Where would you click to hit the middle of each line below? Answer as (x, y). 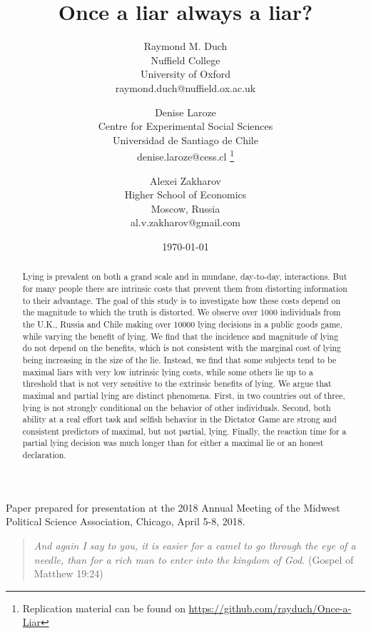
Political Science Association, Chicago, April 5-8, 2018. (126, 521)
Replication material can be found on (104, 608)
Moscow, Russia (185, 208)
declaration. (44, 455)
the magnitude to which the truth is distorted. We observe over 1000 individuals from (182, 312)
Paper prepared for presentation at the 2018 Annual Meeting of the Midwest (173, 507)
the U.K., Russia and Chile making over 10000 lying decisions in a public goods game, (182, 324)
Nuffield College (185, 60)
